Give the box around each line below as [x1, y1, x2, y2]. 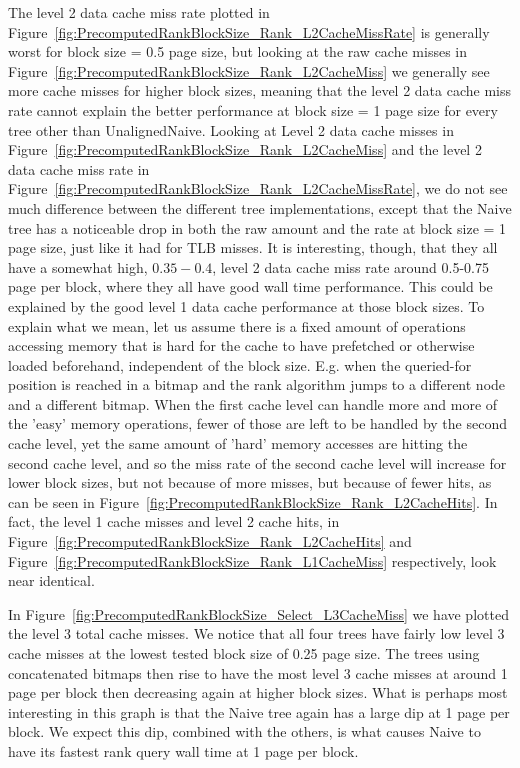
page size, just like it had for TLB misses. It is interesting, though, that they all [8, 237, 498, 258]
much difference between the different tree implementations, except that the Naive [8, 197, 512, 218]
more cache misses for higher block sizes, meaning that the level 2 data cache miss [8, 80, 511, 101]
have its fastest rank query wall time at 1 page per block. [8, 740, 359, 761]
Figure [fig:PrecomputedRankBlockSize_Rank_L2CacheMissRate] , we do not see [8, 178, 508, 199]
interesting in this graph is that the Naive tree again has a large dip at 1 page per [8, 701, 510, 722]
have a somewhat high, [8, 256, 148, 277]
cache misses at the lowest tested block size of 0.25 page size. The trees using [8, 643, 480, 663]
